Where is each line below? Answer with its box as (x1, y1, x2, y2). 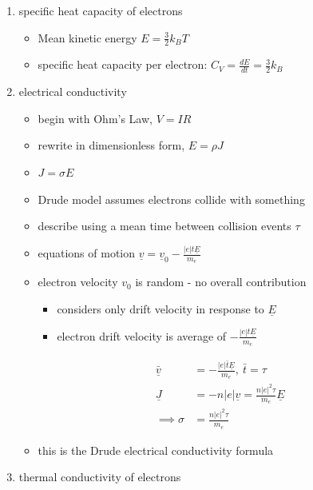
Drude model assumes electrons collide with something (38, 190, 305, 207)
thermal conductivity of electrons (18, 468, 181, 485)
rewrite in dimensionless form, (38, 137, 185, 153)
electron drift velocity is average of (57, 327, 227, 344)
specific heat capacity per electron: (38, 56, 208, 73)
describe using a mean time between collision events (38, 217, 291, 234)
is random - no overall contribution (135, 273, 307, 290)
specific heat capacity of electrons (18, 2, 183, 18)
